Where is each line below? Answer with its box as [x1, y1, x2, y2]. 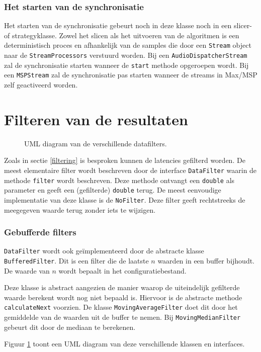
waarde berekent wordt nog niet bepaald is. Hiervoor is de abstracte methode [4, 292, 242, 302]
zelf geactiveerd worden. [4, 79, 78, 90]
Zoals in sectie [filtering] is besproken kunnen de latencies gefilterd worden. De [4, 155, 245, 165]
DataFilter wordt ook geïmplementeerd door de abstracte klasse [4, 245, 204, 256]
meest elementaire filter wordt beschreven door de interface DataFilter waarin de [4, 164, 257, 175]
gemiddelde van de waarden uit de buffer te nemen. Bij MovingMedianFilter [4, 312, 241, 322]
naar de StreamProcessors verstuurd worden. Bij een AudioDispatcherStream [4, 50, 247, 60]
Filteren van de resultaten [4, 109, 188, 129]
